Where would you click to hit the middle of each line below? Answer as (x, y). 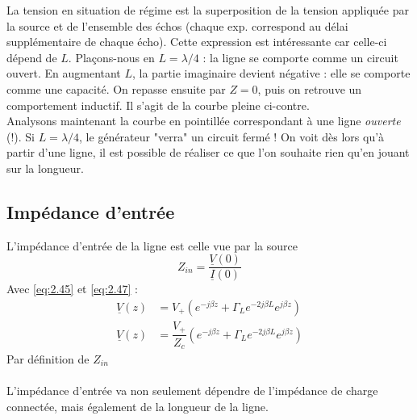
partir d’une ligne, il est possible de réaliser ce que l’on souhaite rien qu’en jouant (208, 152)
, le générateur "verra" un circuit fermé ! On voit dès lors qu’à (232, 136)
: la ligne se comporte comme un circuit (300, 57)
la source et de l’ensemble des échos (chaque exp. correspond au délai (177, 25)
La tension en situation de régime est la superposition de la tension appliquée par (208, 10)
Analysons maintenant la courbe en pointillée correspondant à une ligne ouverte (204, 121)
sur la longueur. (45, 168)
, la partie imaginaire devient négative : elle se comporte (271, 73)
